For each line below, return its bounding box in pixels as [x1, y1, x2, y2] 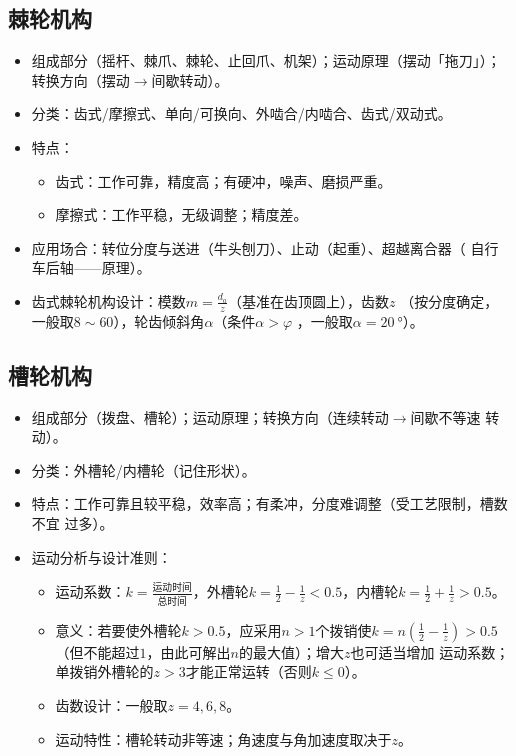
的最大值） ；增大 [239, 641, 344, 662]
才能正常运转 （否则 [185, 661, 312, 682]
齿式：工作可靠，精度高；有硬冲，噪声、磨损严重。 [55, 170, 392, 191]
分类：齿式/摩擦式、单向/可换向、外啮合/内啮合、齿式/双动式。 [31, 103, 452, 124]
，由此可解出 [146, 641, 231, 662]
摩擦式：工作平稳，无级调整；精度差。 [55, 204, 308, 225]
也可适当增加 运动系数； [350, 641, 510, 662]
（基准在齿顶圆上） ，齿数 [228, 290, 390, 311]
